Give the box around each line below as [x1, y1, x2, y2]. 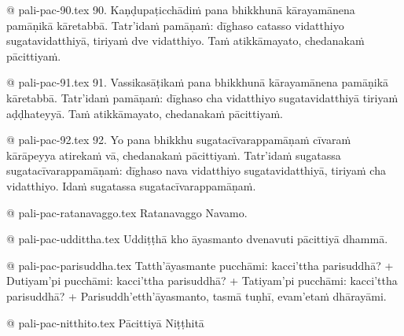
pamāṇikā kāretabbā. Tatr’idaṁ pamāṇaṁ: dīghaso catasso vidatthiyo [6, 17, 344, 33]
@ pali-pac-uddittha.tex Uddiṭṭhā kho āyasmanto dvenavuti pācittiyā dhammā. [6, 231, 388, 247]
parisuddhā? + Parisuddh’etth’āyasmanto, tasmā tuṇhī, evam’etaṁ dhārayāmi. [6, 287, 387, 304]
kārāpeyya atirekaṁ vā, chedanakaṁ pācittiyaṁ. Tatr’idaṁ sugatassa [6, 146, 341, 163]
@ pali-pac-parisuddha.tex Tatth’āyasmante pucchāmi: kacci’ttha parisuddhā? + [6, 257, 394, 273]
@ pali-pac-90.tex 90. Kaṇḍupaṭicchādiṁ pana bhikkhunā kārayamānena [6, 2, 355, 17]
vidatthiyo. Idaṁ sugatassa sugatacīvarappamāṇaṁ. [6, 177, 256, 194]
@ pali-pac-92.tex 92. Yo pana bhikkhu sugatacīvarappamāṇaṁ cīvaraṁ [6, 131, 351, 148]
